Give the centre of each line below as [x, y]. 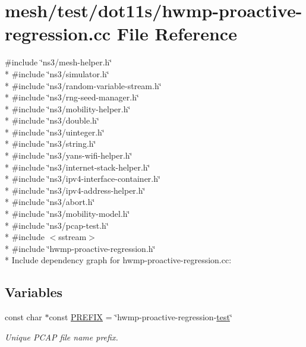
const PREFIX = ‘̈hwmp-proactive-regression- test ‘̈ [141, 317]
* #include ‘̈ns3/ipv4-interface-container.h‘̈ [83, 179]
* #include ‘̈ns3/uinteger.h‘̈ [55, 132]
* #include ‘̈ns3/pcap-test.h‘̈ [57, 225]
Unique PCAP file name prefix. [61, 337]
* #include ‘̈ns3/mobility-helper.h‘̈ [68, 108]
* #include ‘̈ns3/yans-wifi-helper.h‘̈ [69, 155]
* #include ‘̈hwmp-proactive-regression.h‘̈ [80, 248]
